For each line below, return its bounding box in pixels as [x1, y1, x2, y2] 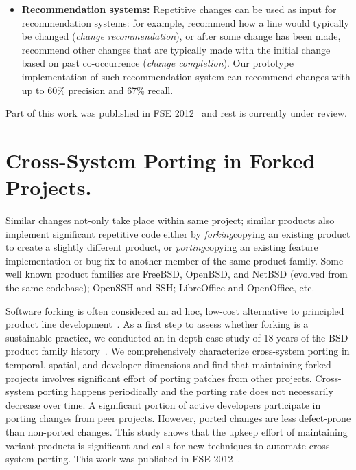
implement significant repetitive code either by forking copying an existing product [5, 226, 351, 240]
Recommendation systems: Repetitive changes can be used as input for [21, 2, 337, 16]
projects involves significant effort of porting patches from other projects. [5, 370, 312, 385]
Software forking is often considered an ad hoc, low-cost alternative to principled [5, 303, 344, 317]
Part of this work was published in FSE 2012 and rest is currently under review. [5, 106, 347, 120]
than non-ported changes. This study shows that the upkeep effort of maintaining [5, 424, 348, 438]
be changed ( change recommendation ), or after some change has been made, [21, 29, 341, 43]
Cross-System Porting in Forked [5, 146, 316, 174]
